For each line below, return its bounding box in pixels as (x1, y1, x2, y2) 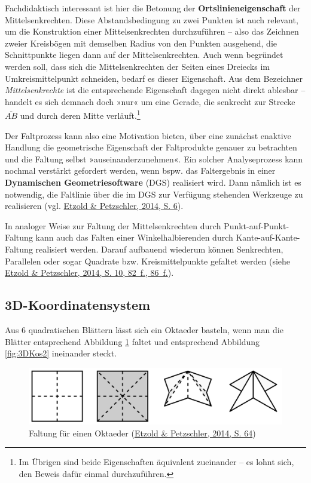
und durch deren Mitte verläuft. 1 (20, 107, 141, 121)
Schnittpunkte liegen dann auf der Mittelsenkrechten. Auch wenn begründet (5, 48, 283, 61)
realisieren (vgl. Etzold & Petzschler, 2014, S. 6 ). (5, 199, 184, 212)
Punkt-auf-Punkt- (224, 219, 289, 232)
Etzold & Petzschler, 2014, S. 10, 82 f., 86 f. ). (5, 266, 174, 279)
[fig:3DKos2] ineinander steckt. (5, 347, 117, 359)
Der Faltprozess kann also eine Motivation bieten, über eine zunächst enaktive (5, 129, 291, 141)
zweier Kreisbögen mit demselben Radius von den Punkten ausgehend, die (5, 36, 277, 49)
